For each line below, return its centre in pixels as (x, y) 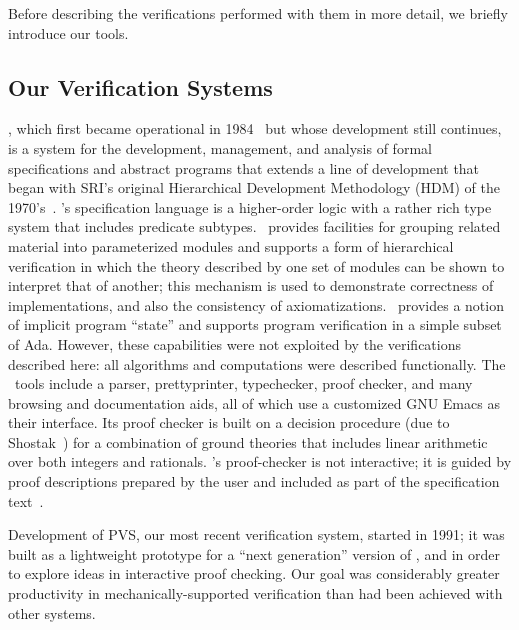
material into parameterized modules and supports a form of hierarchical (231, 245)
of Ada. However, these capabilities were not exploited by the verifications (234, 343)
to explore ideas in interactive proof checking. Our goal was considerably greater (254, 573)
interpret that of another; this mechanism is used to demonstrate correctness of (251, 285)
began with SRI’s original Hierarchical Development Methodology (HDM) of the (254, 187)
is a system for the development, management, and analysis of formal (220, 147)
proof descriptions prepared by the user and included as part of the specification (254, 481)
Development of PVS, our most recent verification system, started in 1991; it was (256, 534)
